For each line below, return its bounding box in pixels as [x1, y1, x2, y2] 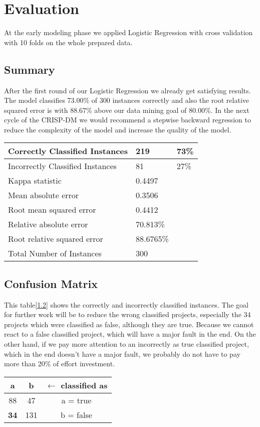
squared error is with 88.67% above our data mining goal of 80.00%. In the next [4, 104, 249, 115]
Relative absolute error [8, 218, 88, 230]
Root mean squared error [8, 204, 96, 216]
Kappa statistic [8, 175, 62, 187]
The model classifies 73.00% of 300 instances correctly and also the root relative [4, 95, 249, 105]
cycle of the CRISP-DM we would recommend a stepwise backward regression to [4, 114, 251, 125]
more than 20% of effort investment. [4, 358, 115, 369]
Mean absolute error [8, 189, 79, 201]
